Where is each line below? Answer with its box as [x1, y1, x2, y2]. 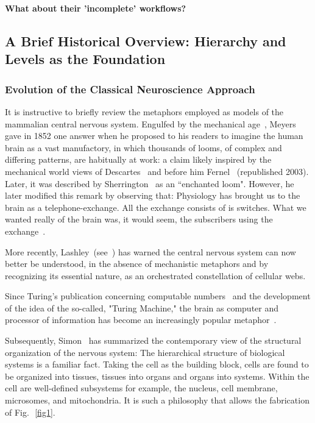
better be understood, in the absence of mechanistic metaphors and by [5, 257, 269, 270]
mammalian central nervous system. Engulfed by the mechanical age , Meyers [5, 117, 296, 130]
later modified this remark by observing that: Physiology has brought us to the [5, 189, 300, 202]
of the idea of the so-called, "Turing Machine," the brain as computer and [5, 301, 279, 314]
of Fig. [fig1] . [5, 405, 55, 418]
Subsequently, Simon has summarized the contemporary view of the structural [5, 334, 302, 347]
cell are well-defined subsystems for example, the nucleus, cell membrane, [5, 382, 278, 394]
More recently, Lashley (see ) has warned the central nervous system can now [5, 245, 296, 258]
